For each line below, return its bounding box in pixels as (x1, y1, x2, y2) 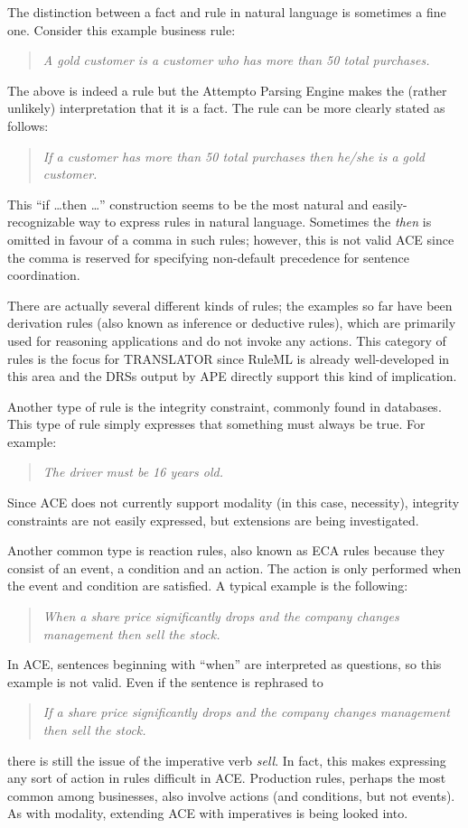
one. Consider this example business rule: (7, 20, 236, 39)
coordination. (7, 265, 80, 284)
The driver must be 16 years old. (42, 462, 223, 481)
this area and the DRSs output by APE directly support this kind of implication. (7, 367, 457, 386)
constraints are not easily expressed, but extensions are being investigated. (7, 510, 419, 529)
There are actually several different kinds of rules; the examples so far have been (7, 295, 453, 314)
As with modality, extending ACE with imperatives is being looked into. (7, 804, 408, 823)
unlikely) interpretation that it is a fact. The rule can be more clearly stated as (7, 98, 445, 117)
